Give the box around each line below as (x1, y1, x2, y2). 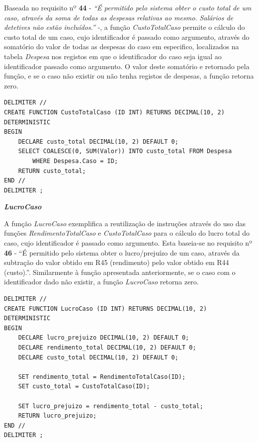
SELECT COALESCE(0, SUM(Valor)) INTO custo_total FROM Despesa (18, 148, 232, 155)
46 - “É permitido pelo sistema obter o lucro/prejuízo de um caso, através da (4, 247, 240, 258)
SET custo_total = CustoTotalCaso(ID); (18, 383, 150, 390)
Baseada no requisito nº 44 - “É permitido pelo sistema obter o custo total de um (4, 2, 252, 12)
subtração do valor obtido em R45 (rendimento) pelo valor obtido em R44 (4, 257, 229, 267)
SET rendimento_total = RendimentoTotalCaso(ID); (18, 373, 186, 380)
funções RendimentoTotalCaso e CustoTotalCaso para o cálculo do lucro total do (4, 228, 250, 238)
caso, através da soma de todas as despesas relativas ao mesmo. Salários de (4, 12, 234, 22)
